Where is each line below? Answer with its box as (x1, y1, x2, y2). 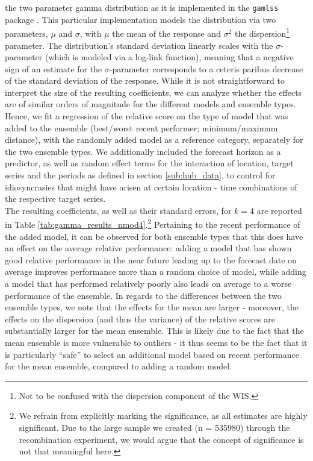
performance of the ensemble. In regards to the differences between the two (5, 289, 282, 301)
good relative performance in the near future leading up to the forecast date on (5, 253, 297, 266)
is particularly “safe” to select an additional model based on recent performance (5, 348, 299, 360)
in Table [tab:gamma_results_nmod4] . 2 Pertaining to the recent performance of (5, 216, 300, 231)
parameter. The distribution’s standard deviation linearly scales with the (5, 39, 273, 51)
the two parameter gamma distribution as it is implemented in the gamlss (5, 1, 279, 13)
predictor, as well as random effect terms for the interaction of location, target (5, 157, 294, 169)
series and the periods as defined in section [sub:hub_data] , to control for (5, 169, 276, 181)
